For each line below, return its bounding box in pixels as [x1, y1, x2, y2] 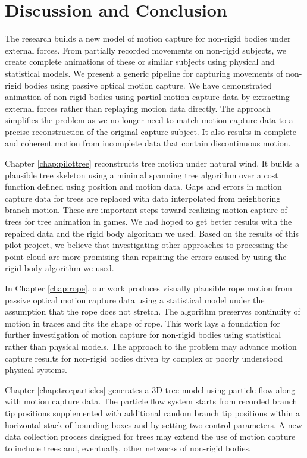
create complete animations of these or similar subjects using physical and [5, 55, 275, 68]
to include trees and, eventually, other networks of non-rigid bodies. [5, 441, 251, 454]
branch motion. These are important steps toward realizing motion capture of [5, 203, 287, 216]
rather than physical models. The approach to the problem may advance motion [5, 340, 297, 352]
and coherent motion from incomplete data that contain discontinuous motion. [5, 137, 291, 149]
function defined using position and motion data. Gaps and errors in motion [5, 180, 282, 193]
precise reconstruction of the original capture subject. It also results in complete [5, 125, 296, 137]
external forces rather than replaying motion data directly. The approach [5, 102, 271, 114]
